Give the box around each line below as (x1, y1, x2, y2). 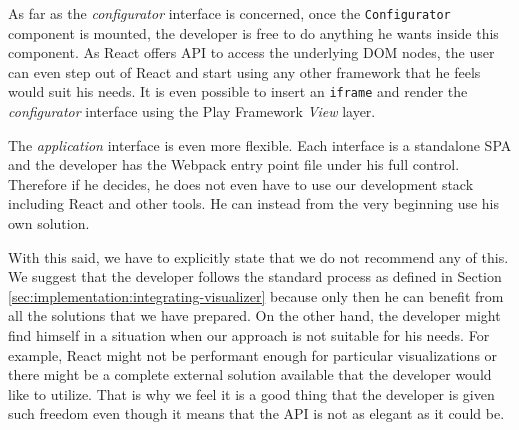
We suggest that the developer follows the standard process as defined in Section (8, 266, 502, 287)
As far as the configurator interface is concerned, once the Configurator (8, 3, 451, 23)
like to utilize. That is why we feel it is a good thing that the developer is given (8, 383, 495, 404)
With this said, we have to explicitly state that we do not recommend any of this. (8, 246, 509, 267)
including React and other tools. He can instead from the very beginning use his (8, 193, 500, 214)
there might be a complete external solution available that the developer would (8, 364, 492, 385)
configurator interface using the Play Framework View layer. (8, 101, 376, 122)
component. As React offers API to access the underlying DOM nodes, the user (8, 42, 495, 63)
